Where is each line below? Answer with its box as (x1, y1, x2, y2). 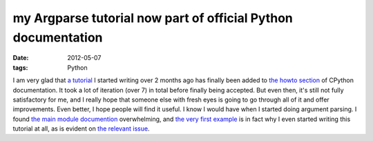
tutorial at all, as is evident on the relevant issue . (12, 124, 150, 133)
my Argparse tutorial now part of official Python (12, 10, 293, 26)
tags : (12, 63, 28, 72)
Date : (12, 54, 29, 62)
